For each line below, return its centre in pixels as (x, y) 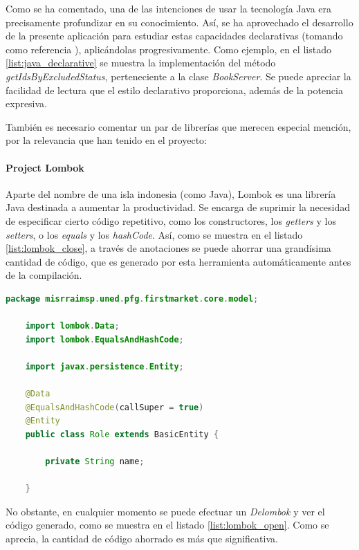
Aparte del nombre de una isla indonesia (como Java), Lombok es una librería (171, 193)
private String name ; (95, 462)
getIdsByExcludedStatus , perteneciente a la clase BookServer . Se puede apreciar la (178, 76)
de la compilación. (44, 275)
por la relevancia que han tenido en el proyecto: (107, 140)
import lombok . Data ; (72, 326)
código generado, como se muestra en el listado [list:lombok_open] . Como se (167, 525)
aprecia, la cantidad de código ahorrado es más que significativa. (142, 538)
